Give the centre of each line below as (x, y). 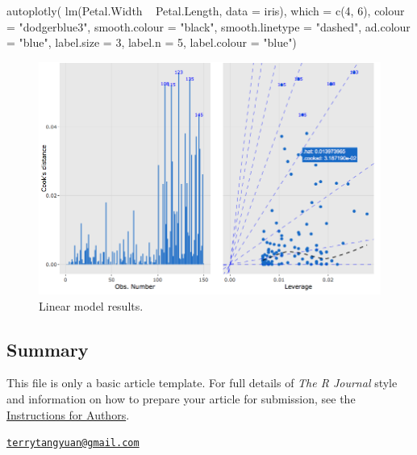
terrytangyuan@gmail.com (73, 443)
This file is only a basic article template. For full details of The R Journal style (202, 383)
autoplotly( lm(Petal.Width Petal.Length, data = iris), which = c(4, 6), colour (206, 10)
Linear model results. (91, 305)
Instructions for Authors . (68, 414)
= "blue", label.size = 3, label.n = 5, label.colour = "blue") (152, 42)
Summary (48, 349)
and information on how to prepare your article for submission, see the (181, 398)
